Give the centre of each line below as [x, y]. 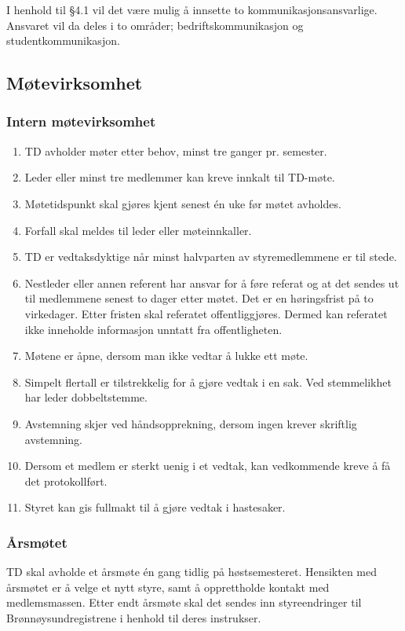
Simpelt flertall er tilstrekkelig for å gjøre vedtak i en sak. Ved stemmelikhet [208, 382]
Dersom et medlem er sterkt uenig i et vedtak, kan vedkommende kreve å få [208, 466]
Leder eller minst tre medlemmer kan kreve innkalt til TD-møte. [180, 177]
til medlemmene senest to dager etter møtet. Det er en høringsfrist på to [199, 298]
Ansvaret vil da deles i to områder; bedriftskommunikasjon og [155, 25]
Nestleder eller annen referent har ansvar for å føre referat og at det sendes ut [212, 282]
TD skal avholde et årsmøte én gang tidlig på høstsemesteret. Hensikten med [192, 572]
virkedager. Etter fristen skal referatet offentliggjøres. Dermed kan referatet [206, 313]
